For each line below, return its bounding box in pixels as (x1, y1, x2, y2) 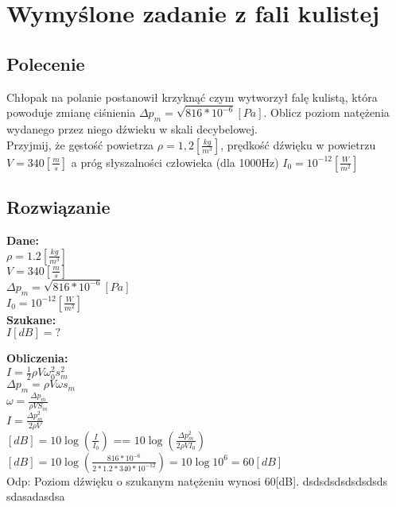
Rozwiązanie (6, 195, 111, 219)
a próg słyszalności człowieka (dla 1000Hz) (71, 153, 279, 170)
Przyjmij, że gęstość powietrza (6, 136, 154, 153)
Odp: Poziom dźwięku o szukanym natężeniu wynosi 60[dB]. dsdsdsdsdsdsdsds (6, 472, 388, 489)
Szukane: (6, 311, 56, 327)
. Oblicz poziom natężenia (263, 104, 390, 121)
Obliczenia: (6, 350, 68, 366)
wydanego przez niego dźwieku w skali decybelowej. (6, 121, 258, 137)
